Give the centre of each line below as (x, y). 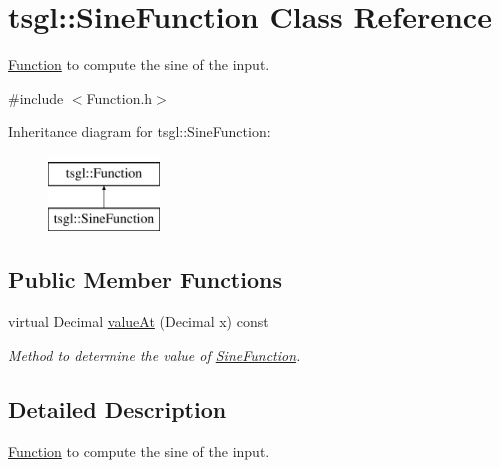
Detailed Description (117, 408)
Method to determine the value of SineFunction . (154, 354)
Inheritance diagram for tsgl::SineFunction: (139, 131)
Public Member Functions (145, 279)
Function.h (119, 97)
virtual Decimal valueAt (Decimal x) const (138, 321)
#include (36, 97)
